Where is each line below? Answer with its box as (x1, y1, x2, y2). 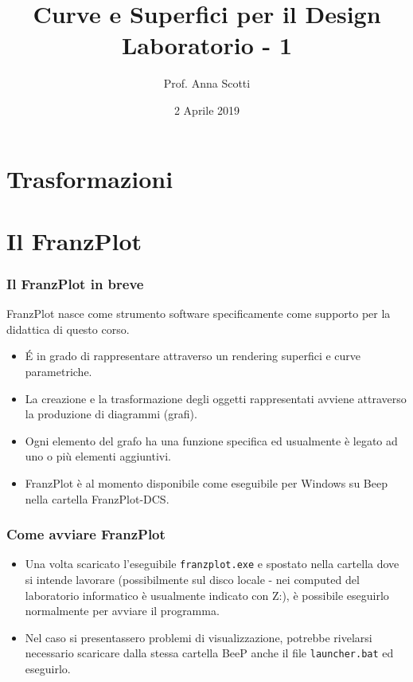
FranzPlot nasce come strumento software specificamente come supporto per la (6, 305, 391, 322)
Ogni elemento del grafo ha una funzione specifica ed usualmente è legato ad (25, 432, 398, 449)
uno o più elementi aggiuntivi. (25, 448, 171, 464)
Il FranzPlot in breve (6, 273, 144, 293)
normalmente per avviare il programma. (25, 602, 220, 619)
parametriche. (25, 363, 92, 380)
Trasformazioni (6, 162, 173, 194)
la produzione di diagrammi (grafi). (25, 406, 197, 422)
